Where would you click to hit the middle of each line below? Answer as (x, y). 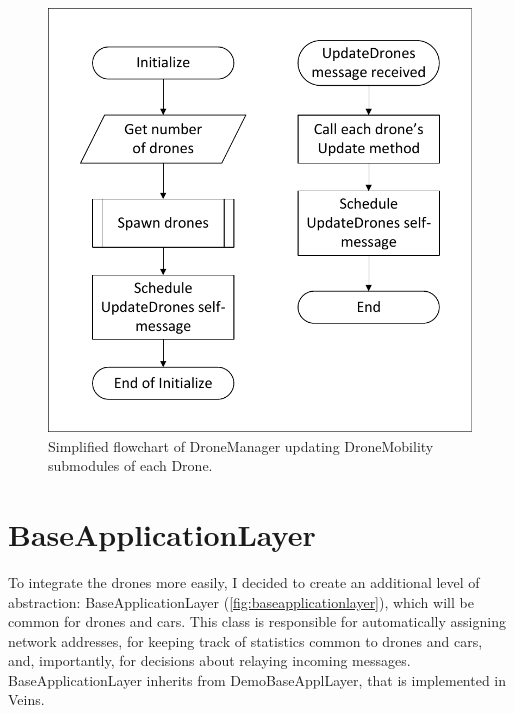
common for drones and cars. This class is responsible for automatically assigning (257, 621)
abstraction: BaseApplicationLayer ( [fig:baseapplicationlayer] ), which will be (241, 601)
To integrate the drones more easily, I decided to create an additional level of (244, 581)
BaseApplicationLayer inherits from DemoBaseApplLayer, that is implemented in (257, 679)
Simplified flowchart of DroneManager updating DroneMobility (241, 445)
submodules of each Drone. (130, 465)
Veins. (26, 699)
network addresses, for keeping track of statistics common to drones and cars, (245, 640)
